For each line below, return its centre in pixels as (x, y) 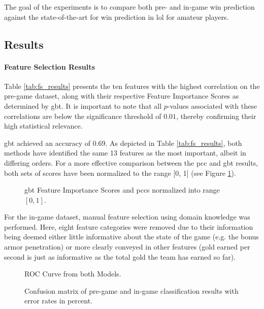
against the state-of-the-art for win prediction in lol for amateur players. (117, 17)
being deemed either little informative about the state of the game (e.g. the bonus (131, 237)
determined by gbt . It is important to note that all (83, 105)
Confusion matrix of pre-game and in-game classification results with (131, 290)
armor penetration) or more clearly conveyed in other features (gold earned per (127, 247)
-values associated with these (212, 105)
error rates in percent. (59, 301)
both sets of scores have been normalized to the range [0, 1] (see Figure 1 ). (120, 173)
